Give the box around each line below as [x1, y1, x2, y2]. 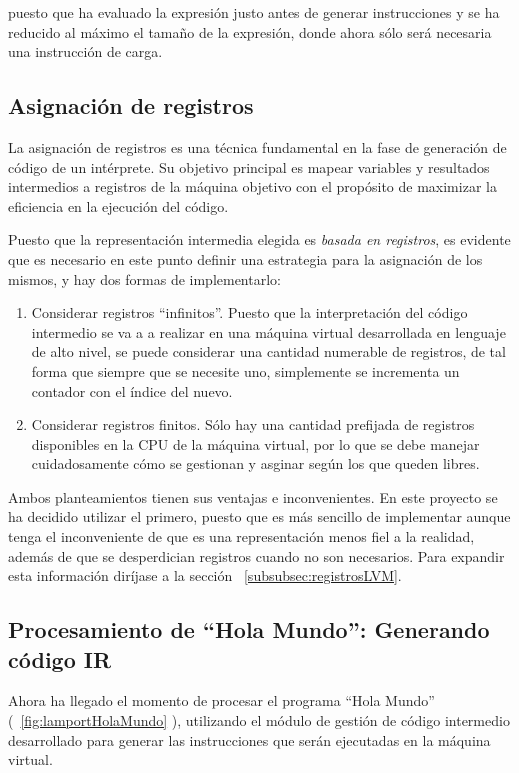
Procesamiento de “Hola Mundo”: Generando [8, 614, 490, 645]
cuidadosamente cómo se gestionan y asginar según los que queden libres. [31, 453, 480, 474]
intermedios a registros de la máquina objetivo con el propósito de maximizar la [8, 176, 497, 197]
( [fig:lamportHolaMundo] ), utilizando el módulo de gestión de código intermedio [8, 710, 510, 731]
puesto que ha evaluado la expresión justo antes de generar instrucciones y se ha [8, 2, 500, 22]
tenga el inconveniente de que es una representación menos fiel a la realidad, [8, 526, 475, 547]
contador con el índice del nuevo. [31, 380, 233, 401]
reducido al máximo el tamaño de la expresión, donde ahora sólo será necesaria [8, 21, 492, 42]
